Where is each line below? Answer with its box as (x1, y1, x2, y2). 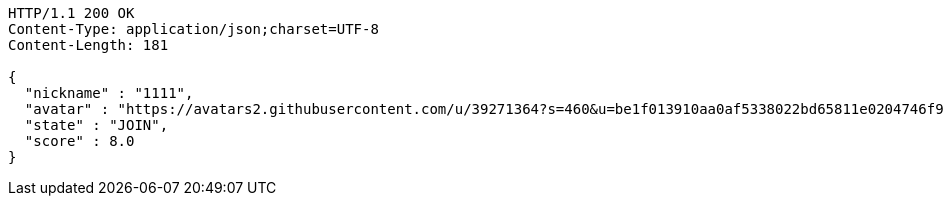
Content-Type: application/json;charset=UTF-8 (8, 21, 379, 37)
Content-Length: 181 (8, 37, 169, 53)
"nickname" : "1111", (24, 85, 194, 101)
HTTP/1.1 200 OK (8, 5, 135, 21)
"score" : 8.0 (24, 133, 135, 149)
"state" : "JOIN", (24, 117, 169, 133)
